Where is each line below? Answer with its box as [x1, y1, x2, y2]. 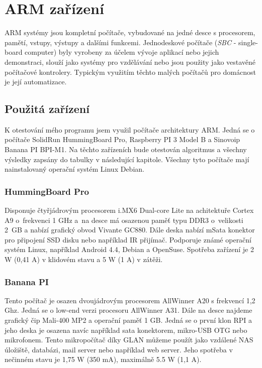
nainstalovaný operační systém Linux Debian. [5, 164, 144, 174]
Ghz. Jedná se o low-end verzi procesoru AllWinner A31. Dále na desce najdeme [5, 305, 252, 315]
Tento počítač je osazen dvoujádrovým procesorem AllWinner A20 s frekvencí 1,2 [5, 295, 255, 305]
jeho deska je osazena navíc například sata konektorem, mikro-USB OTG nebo [5, 324, 247, 335]
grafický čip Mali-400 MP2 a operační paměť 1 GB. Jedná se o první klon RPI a [5, 315, 252, 325]
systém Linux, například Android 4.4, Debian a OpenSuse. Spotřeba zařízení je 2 [5, 244, 254, 255]
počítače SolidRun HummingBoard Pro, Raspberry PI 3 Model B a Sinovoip [5, 134, 240, 145]
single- [238, 37, 258, 47]
